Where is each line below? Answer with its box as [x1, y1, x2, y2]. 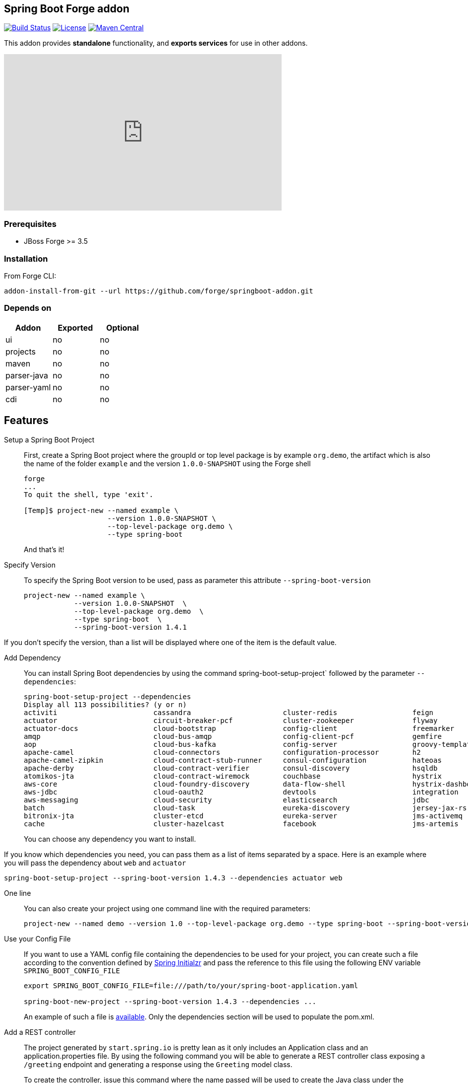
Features [4, 414, 49, 427]
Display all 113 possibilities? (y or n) [24, 700, 187, 709]
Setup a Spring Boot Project [4, 435, 95, 444]
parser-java [5, 370, 49, 380]
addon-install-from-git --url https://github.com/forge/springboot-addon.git [4, 287, 313, 295]
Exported [58, 322, 93, 333]
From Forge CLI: [4, 271, 57, 280]
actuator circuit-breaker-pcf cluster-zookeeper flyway [24, 716, 438, 724]
